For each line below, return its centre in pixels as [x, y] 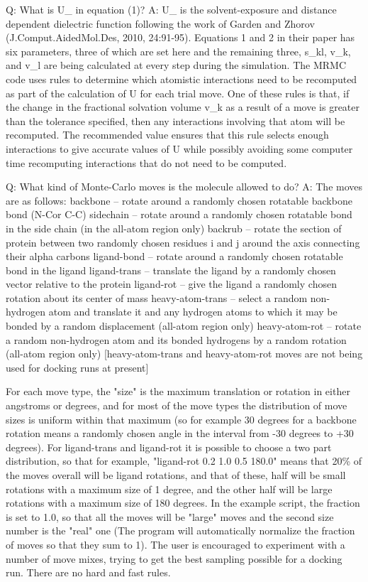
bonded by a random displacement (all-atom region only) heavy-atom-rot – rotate [184, 326]
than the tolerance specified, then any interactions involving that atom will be [175, 120]
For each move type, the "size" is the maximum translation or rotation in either [178, 391]
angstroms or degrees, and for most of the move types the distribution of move [177, 405]
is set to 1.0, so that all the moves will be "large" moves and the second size [170, 516]
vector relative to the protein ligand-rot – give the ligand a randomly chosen [171, 284]
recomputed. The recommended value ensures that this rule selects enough [167, 135]
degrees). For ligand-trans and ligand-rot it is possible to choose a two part [169, 447]
